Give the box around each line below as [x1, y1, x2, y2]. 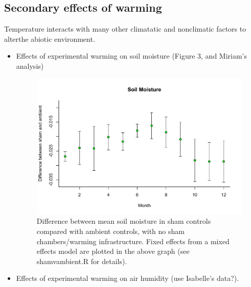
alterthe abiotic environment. [4, 33, 95, 44]
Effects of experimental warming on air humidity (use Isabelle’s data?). [16, 273, 239, 283]
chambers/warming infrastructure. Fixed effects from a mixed [36, 236, 230, 246]
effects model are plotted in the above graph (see [36, 246, 190, 256]
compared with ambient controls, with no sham [36, 225, 185, 236]
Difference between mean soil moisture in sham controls [36, 216, 211, 226]
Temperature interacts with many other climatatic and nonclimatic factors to [4, 23, 246, 34]
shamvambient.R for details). [36, 255, 127, 266]
